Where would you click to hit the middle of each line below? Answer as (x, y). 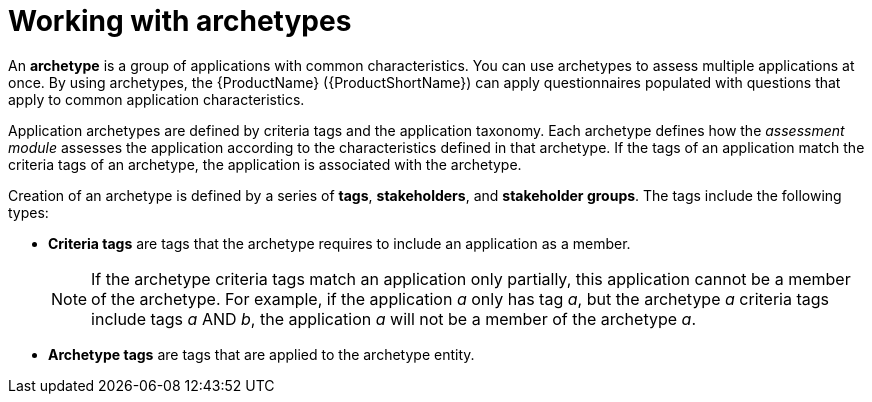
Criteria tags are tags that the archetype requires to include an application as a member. (339, 243)
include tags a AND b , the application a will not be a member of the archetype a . (393, 318)
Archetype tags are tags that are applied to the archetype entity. (261, 354)
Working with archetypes (180, 21)
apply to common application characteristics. (156, 99)
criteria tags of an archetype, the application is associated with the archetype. (265, 164)
